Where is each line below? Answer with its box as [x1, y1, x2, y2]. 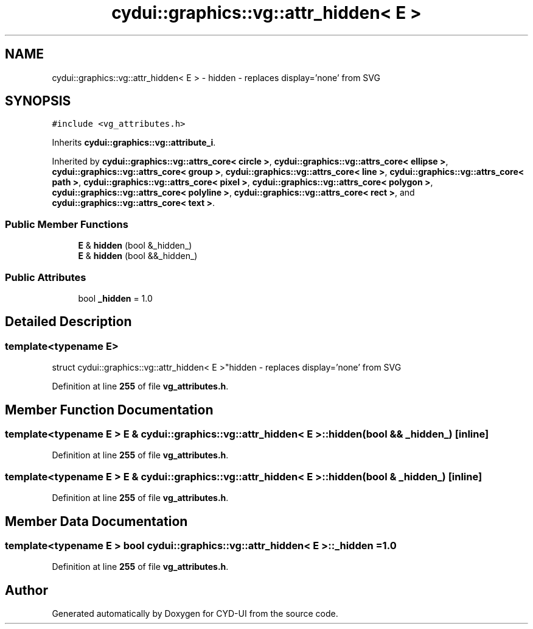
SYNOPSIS [5, 93, 71, 109]
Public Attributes [5, 271, 86, 283]
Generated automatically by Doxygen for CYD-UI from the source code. [52, 608, 338, 619]
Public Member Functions [5, 218, 128, 230]
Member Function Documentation [5, 402, 214, 418]
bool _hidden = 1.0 [78, 293, 153, 304]
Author [5, 582, 48, 598]
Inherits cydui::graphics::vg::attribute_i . [52, 137, 216, 148]
